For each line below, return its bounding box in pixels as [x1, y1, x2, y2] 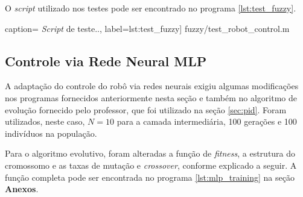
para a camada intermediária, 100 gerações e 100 [116, 115, 297, 128]
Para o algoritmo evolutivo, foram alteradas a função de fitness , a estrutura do [5, 147, 296, 160]
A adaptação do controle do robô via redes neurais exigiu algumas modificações [5, 80, 299, 92]
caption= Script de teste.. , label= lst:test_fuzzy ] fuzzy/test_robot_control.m [5, 22, 290, 34]
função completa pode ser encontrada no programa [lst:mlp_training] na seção [5, 170, 295, 183]
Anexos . [5, 183, 39, 195]
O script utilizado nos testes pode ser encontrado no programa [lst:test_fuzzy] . [5, 2, 296, 14]
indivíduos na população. [5, 127, 97, 139]
